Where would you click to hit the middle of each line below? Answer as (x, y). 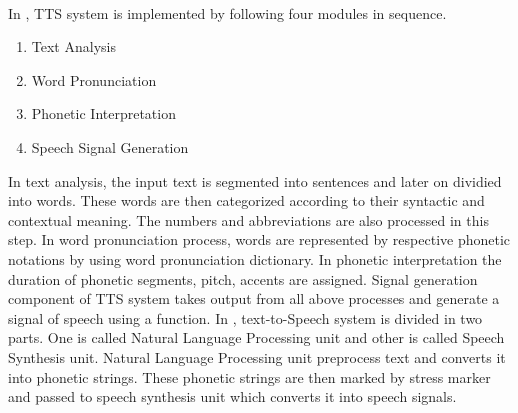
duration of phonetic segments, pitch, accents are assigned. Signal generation (243, 278)
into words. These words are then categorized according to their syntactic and (246, 200)
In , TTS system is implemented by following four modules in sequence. (227, 12)
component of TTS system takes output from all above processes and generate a (254, 298)
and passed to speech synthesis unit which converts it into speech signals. (232, 396)
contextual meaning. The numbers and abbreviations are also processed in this (248, 219)
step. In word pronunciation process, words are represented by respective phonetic (259, 239)
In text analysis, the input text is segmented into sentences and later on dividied (255, 180)
